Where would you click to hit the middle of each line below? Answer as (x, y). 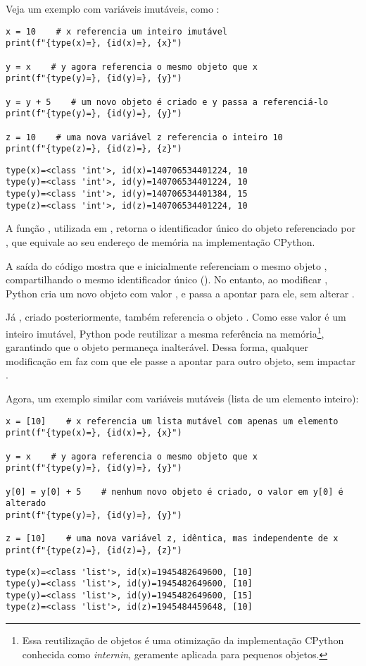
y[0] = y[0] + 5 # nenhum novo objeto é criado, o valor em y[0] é (175, 492)
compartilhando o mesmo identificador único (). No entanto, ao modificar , (167, 279)
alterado (26, 504)
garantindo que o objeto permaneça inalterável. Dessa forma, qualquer (157, 347)
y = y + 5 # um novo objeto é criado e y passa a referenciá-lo (167, 102)
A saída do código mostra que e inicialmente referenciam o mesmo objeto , (166, 265)
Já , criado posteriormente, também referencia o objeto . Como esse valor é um (176, 317)
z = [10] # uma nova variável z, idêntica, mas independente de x (172, 539)
